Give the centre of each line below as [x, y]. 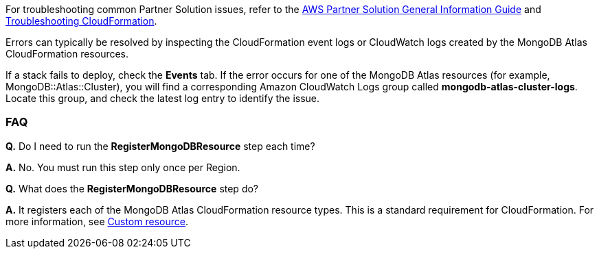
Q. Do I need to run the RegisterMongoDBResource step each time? [160, 146]
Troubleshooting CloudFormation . [81, 21]
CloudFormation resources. [67, 54]
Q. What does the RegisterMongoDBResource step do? [132, 188]
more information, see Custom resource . [97, 221]
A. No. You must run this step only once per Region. [123, 167]
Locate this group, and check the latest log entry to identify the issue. [163, 98]
